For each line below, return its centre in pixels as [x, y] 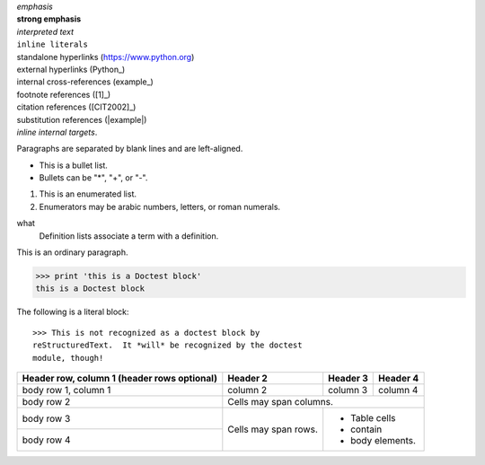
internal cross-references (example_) [85, 82]
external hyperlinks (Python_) [71, 69]
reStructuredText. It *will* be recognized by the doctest [168, 345]
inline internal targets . [57, 132]
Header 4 [399, 378]
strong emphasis [49, 19]
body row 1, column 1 [66, 390]
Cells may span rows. [273, 429]
